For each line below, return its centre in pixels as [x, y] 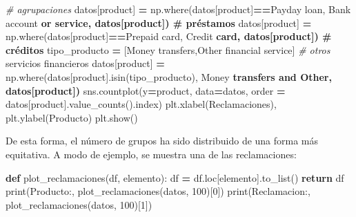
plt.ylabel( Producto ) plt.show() [72, 117]
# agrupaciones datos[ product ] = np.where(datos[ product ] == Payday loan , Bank [178, 9]
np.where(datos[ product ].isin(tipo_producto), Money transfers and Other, [169, 76]
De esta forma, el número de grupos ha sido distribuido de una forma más [162, 141]
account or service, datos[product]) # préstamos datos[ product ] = [159, 22]
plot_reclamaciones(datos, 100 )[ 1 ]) [79, 204]
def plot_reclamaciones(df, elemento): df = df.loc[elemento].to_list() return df [175, 177]
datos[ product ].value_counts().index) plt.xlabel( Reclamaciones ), [141, 104]
